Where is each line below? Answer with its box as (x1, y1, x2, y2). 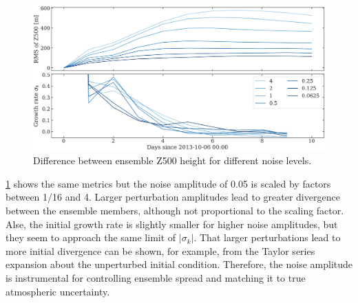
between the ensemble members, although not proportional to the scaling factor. (6, 203, 344, 217)
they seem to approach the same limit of (6, 230, 176, 245)
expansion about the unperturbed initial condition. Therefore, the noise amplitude (6, 257, 353, 271)
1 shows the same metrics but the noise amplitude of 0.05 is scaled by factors (6, 176, 331, 190)
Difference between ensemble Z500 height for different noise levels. (33, 153, 312, 168)
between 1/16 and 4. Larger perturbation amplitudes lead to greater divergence (6, 190, 340, 204)
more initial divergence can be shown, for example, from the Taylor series (6, 243, 315, 258)
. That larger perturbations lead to (193, 230, 341, 245)
